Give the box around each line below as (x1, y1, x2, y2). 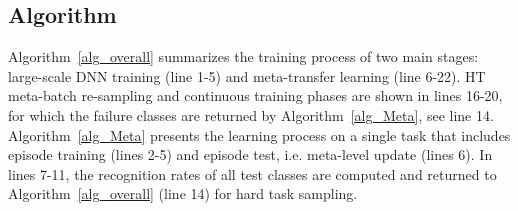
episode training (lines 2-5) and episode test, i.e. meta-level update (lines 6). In (8, 144, 493, 165)
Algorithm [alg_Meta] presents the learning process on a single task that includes (8, 124, 511, 145)
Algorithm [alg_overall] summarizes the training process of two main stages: (8, 46, 479, 67)
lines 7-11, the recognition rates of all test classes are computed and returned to (8, 163, 497, 184)
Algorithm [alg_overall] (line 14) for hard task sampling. (8, 183, 358, 204)
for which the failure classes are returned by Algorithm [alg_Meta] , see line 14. (8, 104, 494, 125)
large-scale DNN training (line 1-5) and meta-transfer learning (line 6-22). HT (8, 65, 486, 86)
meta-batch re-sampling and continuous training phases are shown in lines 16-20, (8, 85, 503, 106)
